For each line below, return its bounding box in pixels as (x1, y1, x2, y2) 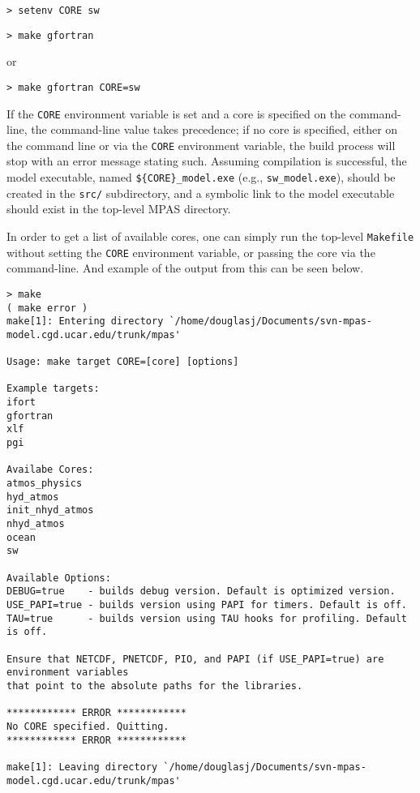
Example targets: (6, 383, 100, 395)
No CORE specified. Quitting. (6, 720, 169, 732)
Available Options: (6, 572, 111, 584)
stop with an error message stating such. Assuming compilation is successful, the (6, 152, 407, 169)
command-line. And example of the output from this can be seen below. (6, 259, 364, 276)
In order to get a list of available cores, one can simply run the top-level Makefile (6, 227, 414, 244)
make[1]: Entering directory (6, 315, 164, 328)
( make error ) (6, 302, 88, 314)
